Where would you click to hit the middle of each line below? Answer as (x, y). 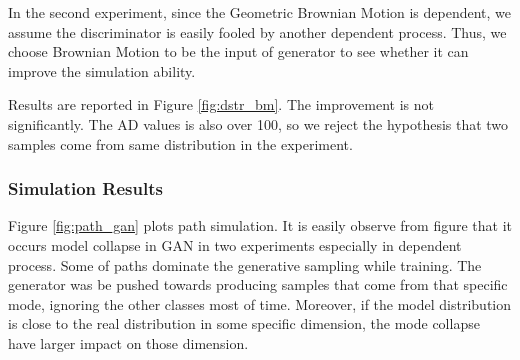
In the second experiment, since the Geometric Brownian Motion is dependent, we (260, 12)
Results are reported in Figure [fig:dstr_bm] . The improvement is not (221, 104)
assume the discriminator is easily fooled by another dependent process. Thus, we (257, 31)
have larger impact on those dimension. (128, 342)
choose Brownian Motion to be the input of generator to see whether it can (238, 51)
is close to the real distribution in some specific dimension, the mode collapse (244, 323)
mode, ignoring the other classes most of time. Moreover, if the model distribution (260, 303)
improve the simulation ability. (102, 70)
